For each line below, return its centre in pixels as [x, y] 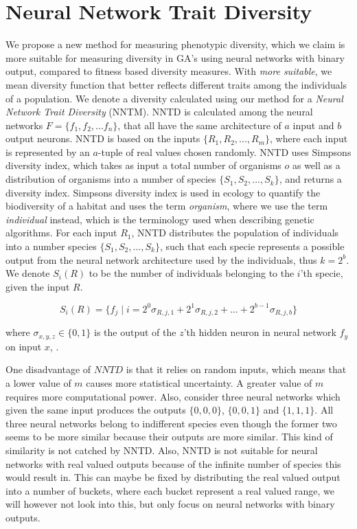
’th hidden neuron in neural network [260, 332]
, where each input [309, 138]
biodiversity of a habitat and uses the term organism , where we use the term [167, 206]
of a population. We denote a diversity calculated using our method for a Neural [174, 98]
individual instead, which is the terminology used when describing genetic [160, 219]
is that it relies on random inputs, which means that [236, 369]
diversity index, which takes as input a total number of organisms [143, 165]
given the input [38, 286]
